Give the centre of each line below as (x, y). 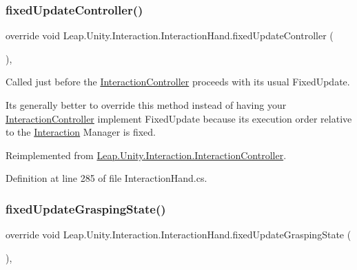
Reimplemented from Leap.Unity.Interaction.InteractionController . (146, 155)
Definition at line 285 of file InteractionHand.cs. (106, 178)
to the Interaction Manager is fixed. (81, 132)
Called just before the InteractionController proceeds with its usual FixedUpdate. (178, 82)
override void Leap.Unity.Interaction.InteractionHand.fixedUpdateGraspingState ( (178, 235)
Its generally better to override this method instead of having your (146, 105)
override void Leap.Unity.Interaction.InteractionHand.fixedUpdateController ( (170, 35)
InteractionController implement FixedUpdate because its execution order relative (179, 118)
